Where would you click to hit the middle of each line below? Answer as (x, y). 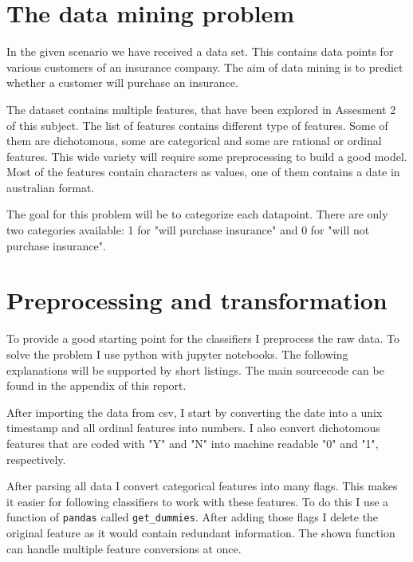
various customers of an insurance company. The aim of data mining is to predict (205, 67)
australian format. (51, 187)
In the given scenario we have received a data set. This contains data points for (200, 51)
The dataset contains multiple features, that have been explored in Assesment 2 (201, 109)
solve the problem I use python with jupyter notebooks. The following (177, 354)
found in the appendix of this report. (96, 385)
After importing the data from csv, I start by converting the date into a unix (195, 412)
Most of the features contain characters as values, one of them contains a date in (203, 172)
